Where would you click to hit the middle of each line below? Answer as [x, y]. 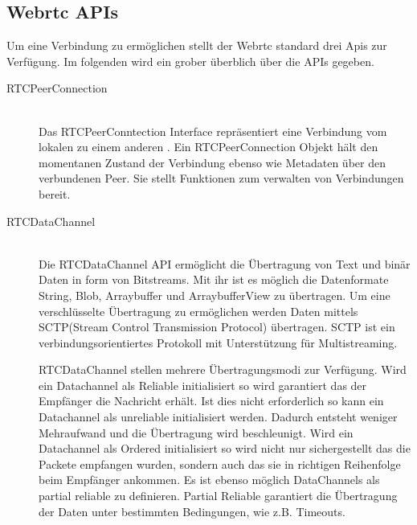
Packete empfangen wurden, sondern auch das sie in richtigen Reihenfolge [220, 463]
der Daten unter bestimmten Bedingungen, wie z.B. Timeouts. [192, 511]
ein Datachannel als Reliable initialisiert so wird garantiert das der [203, 385]
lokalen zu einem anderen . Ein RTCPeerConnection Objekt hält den [208, 147]
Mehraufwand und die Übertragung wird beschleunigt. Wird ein [196, 432]
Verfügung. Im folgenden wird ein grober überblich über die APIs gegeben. [190, 61]
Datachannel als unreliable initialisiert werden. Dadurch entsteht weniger [218, 417]
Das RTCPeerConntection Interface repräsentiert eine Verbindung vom [213, 131]
